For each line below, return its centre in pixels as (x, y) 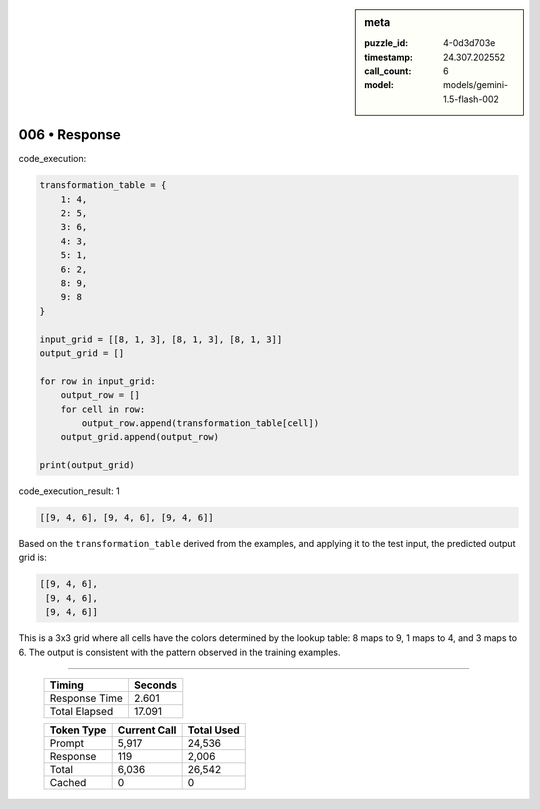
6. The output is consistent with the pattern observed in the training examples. (179, 652)
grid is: (32, 557)
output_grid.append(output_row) (140, 437)
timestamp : (389, 57)
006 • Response (70, 135)
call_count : (388, 71)
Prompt (67, 743)
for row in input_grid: (98, 381)
